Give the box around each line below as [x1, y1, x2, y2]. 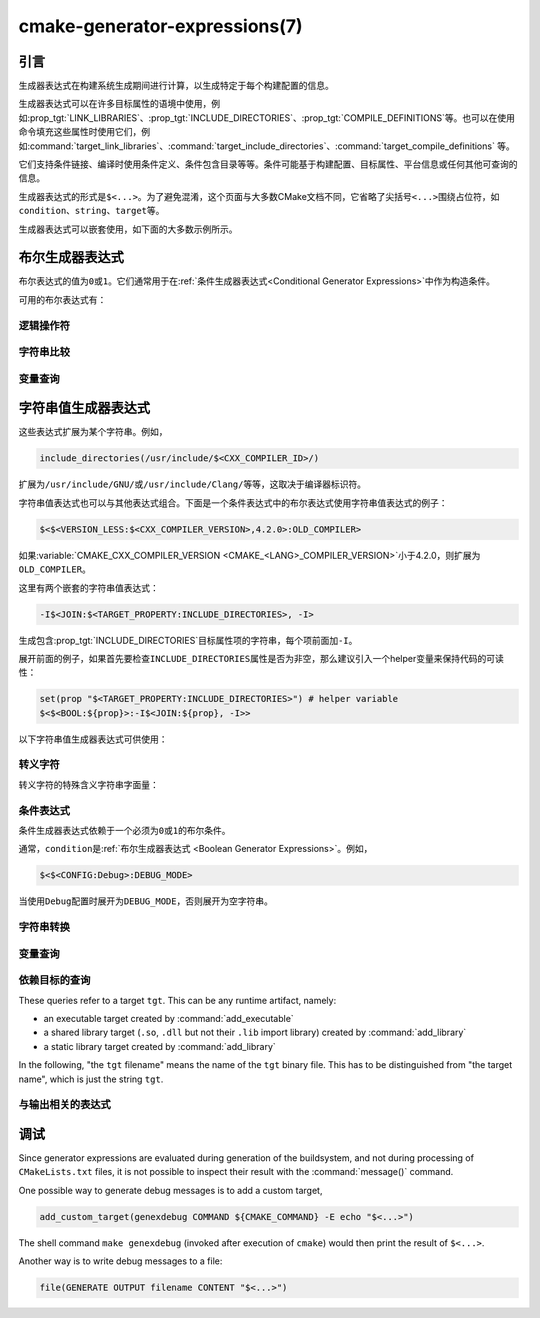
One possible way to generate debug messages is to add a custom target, [18, 1184, 323, 1196]
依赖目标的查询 [18, 973, 91, 987]
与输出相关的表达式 [18, 1098, 112, 1112]
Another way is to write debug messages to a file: [18, 1255, 223, 1267]
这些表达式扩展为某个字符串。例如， [18, 426, 168, 438]
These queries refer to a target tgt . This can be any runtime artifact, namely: [18, 994, 337, 1006]
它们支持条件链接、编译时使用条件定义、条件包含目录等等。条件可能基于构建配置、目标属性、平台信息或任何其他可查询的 [18, 158, 518, 170]
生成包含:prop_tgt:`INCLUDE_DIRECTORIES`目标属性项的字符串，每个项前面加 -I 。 [18, 634, 358, 646]
